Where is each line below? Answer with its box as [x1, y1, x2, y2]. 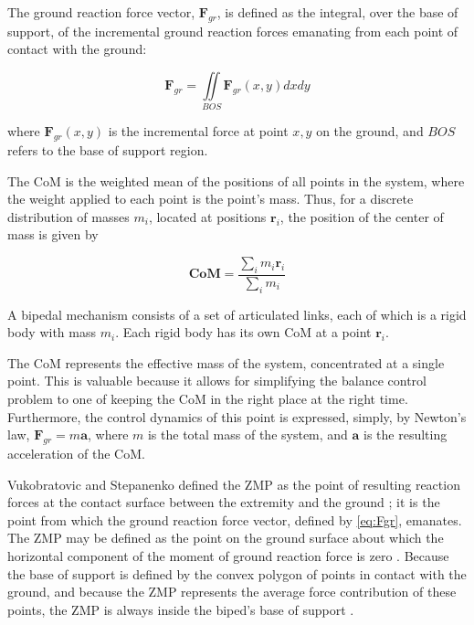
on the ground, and [316, 122, 424, 141]
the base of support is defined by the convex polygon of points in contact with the [7, 564, 467, 583]
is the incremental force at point [108, 122, 289, 141]
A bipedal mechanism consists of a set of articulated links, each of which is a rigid [7, 304, 467, 323]
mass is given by [7, 225, 99, 244]
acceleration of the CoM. [7, 444, 145, 463]
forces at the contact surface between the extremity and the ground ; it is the [7, 493, 440, 512]
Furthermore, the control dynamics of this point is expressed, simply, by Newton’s [7, 407, 467, 426]
